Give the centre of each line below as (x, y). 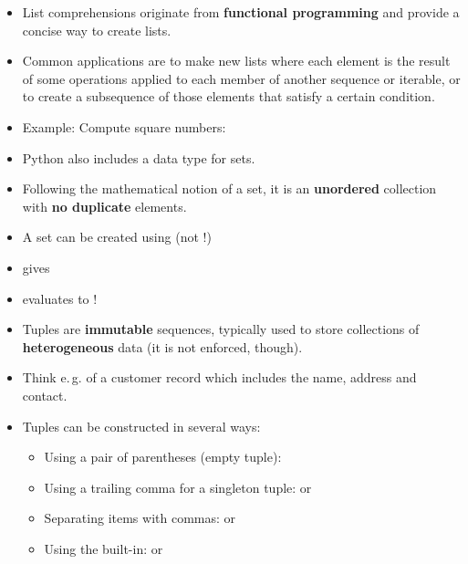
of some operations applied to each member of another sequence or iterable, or (241, 78)
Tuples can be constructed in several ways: (141, 426)
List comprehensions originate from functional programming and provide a (241, 12)
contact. (45, 395)
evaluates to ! (60, 298)
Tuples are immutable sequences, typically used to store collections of (221, 329)
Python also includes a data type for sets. (139, 157)
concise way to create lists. (97, 30)
